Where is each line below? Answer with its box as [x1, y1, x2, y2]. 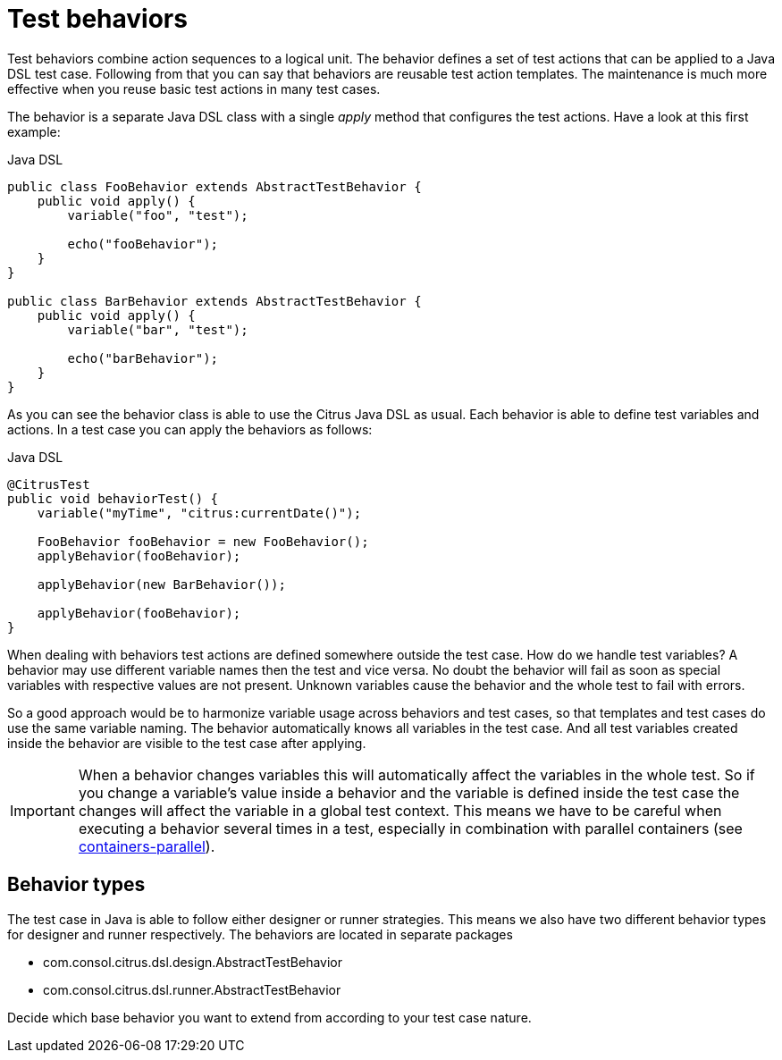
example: [7, 123, 61, 139]
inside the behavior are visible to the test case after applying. [7, 735, 366, 751]
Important [10, 801, 75, 820]
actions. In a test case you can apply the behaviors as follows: [7, 421, 373, 437]
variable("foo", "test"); [67, 207, 248, 223]
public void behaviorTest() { [7, 491, 219, 506]
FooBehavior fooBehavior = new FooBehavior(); [37, 534, 369, 549]
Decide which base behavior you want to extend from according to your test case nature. [7, 1009, 532, 1025]
